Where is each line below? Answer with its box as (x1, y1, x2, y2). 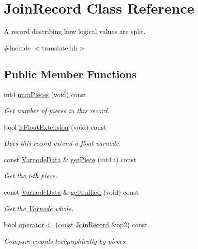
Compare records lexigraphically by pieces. (4, 235, 127, 246)
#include (4, 42, 31, 52)
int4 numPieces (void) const (4, 89, 87, 99)
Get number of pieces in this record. (4, 105, 109, 116)
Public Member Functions (4, 66, 137, 81)
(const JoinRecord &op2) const (55, 219, 148, 230)
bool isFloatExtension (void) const (4, 121, 107, 132)
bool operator (4, 219, 44, 230)
